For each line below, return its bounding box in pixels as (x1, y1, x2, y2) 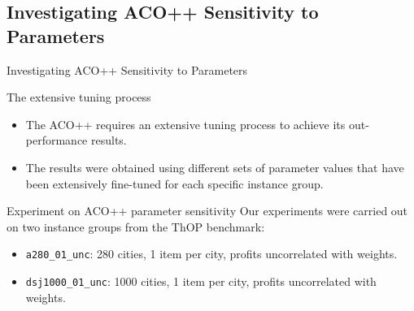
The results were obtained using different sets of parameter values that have (25, 158, 404, 175)
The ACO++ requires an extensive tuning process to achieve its (25, 115, 346, 132)
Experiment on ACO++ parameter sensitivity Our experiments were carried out (7, 202, 408, 219)
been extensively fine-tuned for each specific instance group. (25, 175, 324, 192)
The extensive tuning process (7, 89, 151, 106)
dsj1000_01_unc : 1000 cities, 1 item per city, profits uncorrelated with (25, 273, 377, 289)
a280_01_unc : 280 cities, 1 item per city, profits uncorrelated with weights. (25, 245, 398, 262)
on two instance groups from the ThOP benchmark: (7, 218, 265, 235)
